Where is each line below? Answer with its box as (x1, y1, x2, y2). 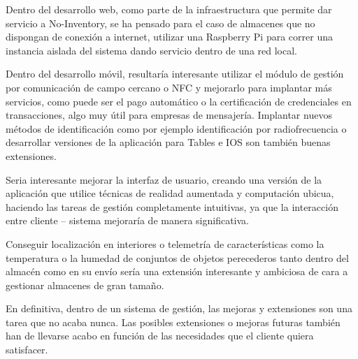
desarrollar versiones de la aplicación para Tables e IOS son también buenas (6, 135, 331, 149)
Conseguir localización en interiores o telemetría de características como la (6, 236, 324, 251)
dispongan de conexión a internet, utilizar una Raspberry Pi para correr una (6, 29, 333, 44)
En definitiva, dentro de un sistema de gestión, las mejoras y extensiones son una (6, 301, 352, 316)
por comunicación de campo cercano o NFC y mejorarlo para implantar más (6, 80, 332, 94)
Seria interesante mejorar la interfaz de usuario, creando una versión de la (6, 172, 322, 186)
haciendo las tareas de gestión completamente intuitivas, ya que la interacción (6, 199, 338, 214)
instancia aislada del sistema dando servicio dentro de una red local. (6, 43, 298, 57)
